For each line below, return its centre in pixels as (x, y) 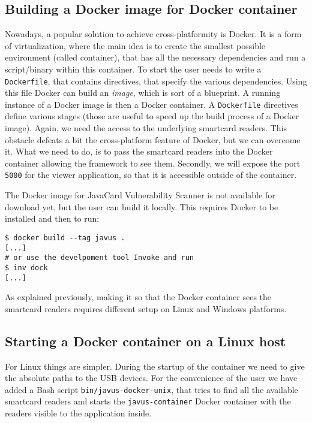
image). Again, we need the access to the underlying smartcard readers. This (146, 128)
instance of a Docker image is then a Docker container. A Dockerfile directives (151, 104)
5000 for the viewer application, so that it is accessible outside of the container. (151, 175)
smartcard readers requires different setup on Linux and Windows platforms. (146, 308)
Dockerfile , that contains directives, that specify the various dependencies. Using (156, 81)
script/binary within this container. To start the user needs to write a (133, 69)
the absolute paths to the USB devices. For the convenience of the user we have (151, 378)
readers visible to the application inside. (78, 413)
